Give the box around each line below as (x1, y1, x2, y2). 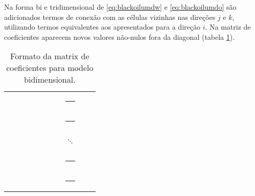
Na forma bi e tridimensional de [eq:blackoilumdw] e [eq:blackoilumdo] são (4, 2, 237, 12)
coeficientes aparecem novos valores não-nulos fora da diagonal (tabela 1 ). (4, 31, 235, 42)
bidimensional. (24, 73, 76, 86)
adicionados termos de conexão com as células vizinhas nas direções (4, 11, 216, 22)
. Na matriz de (205, 21, 251, 32)
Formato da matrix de (10, 50, 89, 62)
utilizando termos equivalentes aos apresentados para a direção (4, 21, 200, 32)
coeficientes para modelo (6, 62, 94, 74)
